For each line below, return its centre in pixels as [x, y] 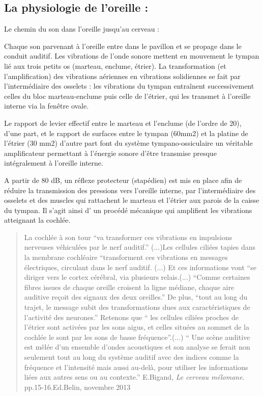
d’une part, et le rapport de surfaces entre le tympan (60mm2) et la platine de [126, 133]
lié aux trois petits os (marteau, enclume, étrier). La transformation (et [115, 65]
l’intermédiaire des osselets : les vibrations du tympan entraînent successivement [129, 86]
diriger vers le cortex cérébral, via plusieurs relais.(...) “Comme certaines [137, 277]
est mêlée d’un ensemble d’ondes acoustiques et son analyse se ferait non [137, 347]
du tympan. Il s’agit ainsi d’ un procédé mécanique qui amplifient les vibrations [128, 210]
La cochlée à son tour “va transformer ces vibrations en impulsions [128, 237]
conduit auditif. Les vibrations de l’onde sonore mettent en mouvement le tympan [132, 56]
